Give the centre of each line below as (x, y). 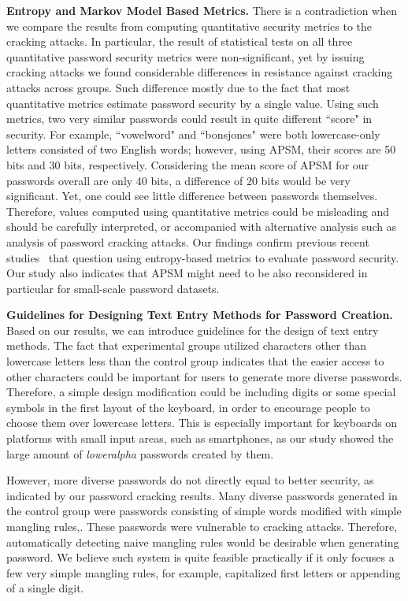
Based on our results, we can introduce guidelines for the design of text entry (193, 330)
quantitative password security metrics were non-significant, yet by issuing (185, 56)
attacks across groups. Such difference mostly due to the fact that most (178, 87)
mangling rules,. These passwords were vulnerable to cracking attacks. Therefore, (202, 526)
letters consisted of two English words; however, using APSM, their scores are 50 (201, 149)
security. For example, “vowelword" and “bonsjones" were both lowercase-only (193, 134)
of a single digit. (45, 588)
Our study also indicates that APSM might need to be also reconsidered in (187, 273)
